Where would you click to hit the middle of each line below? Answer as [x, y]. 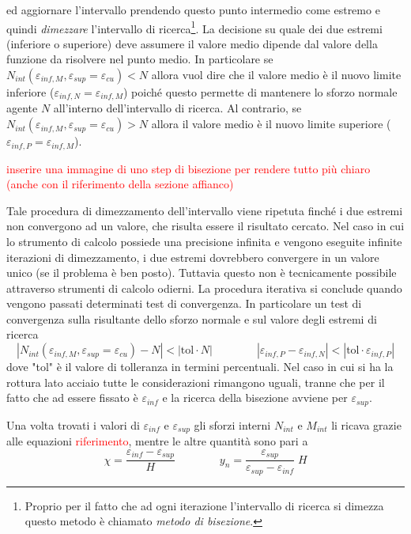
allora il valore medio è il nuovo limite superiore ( [271, 124]
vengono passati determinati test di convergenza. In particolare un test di [184, 303]
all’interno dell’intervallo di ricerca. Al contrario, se [177, 108]
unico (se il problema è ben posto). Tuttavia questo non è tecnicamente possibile [202, 273]
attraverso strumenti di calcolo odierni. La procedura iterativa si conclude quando [204, 288]
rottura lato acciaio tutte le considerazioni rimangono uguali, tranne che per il [196, 382]
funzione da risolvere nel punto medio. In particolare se [140, 59]
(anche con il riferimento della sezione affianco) [120, 184]
